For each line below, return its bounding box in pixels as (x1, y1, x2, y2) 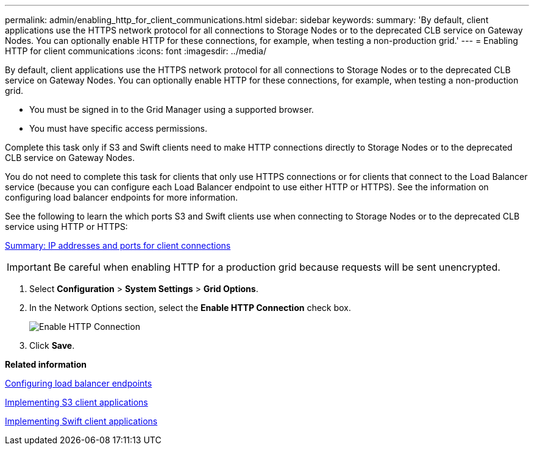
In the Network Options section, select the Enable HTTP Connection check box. (29, 302, 351, 313)
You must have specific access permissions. (29, 123, 208, 134)
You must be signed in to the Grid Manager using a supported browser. (29, 104, 314, 115)
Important (7, 261, 51, 273)
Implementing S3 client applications (5, 397, 148, 407)
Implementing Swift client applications (5, 416, 158, 426)
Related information (5, 359, 87, 370)
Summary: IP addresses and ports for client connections (5, 240, 231, 251)
